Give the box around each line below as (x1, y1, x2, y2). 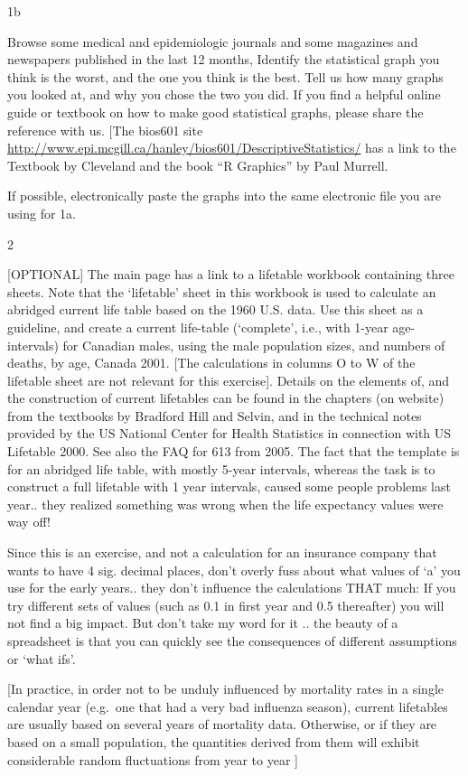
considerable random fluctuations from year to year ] (7, 750, 298, 769)
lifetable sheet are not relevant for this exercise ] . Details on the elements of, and (7, 370, 450, 389)
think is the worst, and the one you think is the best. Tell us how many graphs (7, 67, 444, 86)
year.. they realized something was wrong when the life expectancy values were (7, 494, 444, 513)
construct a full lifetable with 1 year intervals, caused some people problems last (7, 477, 451, 496)
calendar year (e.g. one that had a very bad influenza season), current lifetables (7, 697, 448, 715)
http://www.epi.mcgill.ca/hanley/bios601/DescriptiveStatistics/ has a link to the (7, 138, 456, 157)
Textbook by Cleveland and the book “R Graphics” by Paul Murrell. (7, 155, 388, 174)
